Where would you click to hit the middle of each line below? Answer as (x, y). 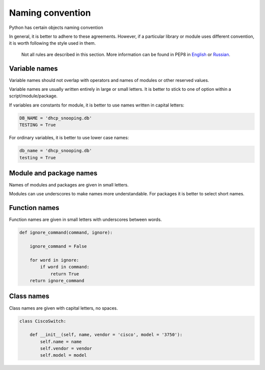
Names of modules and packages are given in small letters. (69, 185)
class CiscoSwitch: (43, 321)
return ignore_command (57, 281)
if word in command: (65, 267)
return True (65, 274)
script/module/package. (33, 96)
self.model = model (63, 355)
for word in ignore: (54, 260)
